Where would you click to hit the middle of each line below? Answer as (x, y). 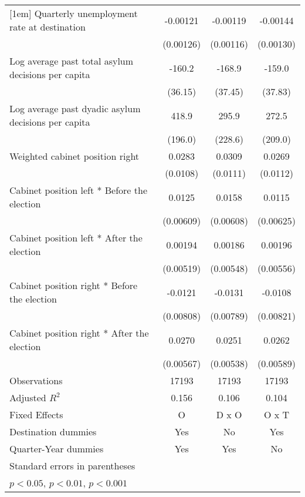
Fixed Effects (36, 414)
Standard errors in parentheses (72, 466)
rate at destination (48, 27)
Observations (36, 380)
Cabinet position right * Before (74, 285)
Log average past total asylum (72, 61)
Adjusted (28, 397)
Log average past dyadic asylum (75, 108)
